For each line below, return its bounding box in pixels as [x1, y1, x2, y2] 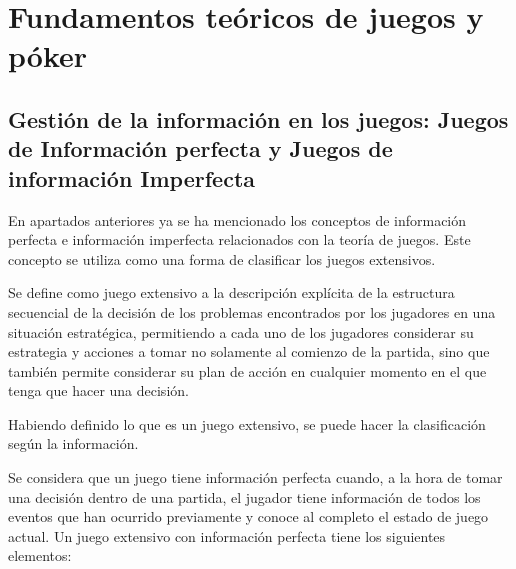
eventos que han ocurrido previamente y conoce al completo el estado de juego [8, 506, 489, 527]
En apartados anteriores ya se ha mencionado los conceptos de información [8, 209, 467, 230]
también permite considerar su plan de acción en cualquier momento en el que [8, 360, 487, 381]
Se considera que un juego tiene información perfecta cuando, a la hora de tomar [8, 467, 503, 488]
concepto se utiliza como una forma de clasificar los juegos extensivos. [8, 248, 436, 269]
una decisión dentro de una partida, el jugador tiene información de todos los [8, 486, 481, 507]
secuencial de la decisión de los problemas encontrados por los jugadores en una [8, 301, 496, 322]
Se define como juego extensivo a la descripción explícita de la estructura [8, 282, 455, 303]
